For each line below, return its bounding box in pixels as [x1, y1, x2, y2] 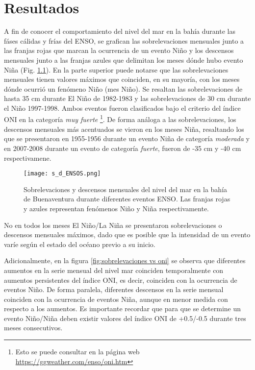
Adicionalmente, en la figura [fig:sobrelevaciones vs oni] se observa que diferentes [4, 255, 246, 266]
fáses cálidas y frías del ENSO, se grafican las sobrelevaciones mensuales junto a [4, 35, 244, 46]
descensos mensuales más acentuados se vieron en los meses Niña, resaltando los [4, 123, 244, 134]
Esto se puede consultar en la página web [15, 346, 140, 357]
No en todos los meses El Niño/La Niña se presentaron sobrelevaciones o [4, 220, 222, 230]
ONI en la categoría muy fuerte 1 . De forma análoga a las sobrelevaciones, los [4, 113, 236, 124]
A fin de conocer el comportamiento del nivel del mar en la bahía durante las [4, 26, 235, 36]
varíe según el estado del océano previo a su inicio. [4, 239, 155, 249]
